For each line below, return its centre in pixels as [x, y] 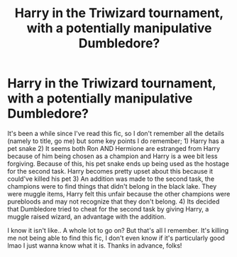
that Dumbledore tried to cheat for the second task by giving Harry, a [108, 209]
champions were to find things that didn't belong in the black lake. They [112, 186]
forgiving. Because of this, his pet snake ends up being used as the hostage [118, 163]
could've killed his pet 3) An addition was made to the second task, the [111, 179]
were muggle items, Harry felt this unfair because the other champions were [119, 194]
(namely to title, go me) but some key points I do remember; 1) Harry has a [116, 141]
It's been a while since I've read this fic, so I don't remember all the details [116, 133]
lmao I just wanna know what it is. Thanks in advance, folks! [95, 245]
